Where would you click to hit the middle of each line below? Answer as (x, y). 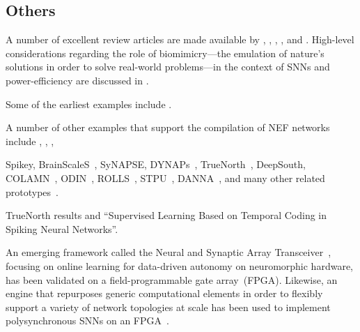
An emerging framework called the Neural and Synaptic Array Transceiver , (169, 252)
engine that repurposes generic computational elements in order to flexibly (164, 293)
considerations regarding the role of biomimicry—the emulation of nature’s (165, 53)
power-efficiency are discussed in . (77, 80)
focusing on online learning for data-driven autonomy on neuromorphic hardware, (179, 265)
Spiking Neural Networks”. (62, 228)
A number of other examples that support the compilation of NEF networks (168, 127)
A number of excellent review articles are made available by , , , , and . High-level (180, 39)
